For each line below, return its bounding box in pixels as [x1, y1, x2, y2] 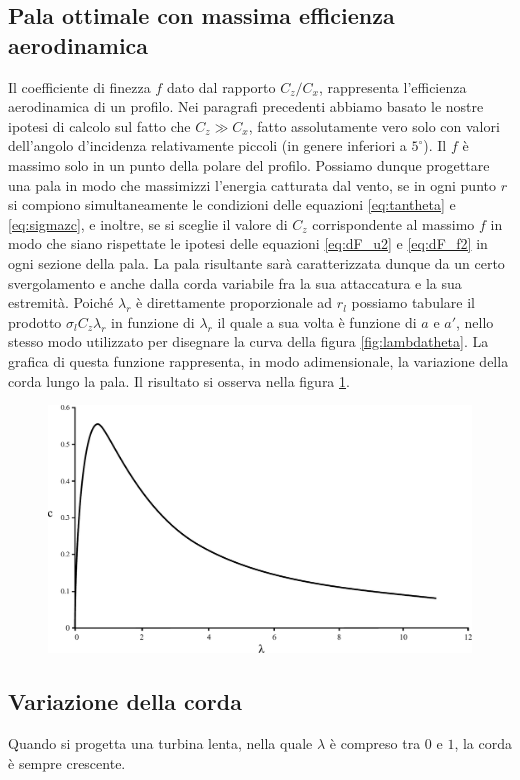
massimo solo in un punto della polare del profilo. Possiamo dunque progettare [8, 154, 490, 175]
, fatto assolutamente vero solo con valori [248, 115, 500, 136]
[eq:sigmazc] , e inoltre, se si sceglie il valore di [8, 213, 288, 234]
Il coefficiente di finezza [8, 76, 151, 97]
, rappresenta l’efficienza [318, 76, 467, 97]
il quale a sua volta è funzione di [217, 311, 417, 332]
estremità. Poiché [8, 292, 114, 313]
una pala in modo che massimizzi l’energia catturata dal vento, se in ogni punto [8, 174, 496, 195]
